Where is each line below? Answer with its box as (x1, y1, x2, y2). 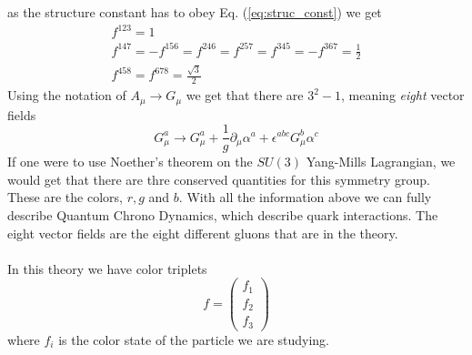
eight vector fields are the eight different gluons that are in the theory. (7, 223, 398, 242)
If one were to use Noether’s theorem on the (7, 152, 253, 171)
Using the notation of (7, 86, 126, 105)
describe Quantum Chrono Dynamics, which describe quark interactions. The (7, 205, 438, 224)
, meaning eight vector (341, 86, 465, 105)
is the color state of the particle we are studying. (58, 330, 330, 349)
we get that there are (186, 86, 304, 105)
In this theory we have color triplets (7, 259, 207, 278)
